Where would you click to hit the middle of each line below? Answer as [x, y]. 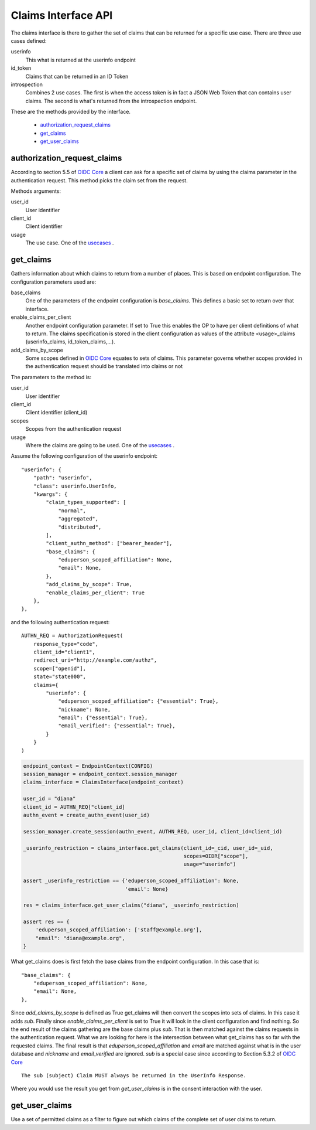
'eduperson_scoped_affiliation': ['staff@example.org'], [119, 930]
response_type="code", [66, 644]
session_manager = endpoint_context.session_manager [100, 774]
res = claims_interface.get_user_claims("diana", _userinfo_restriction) [131, 905]
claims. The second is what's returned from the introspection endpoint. [111, 101]
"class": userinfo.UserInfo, [75, 486]
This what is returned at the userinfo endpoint [80, 60]
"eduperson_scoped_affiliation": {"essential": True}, [138, 701]
